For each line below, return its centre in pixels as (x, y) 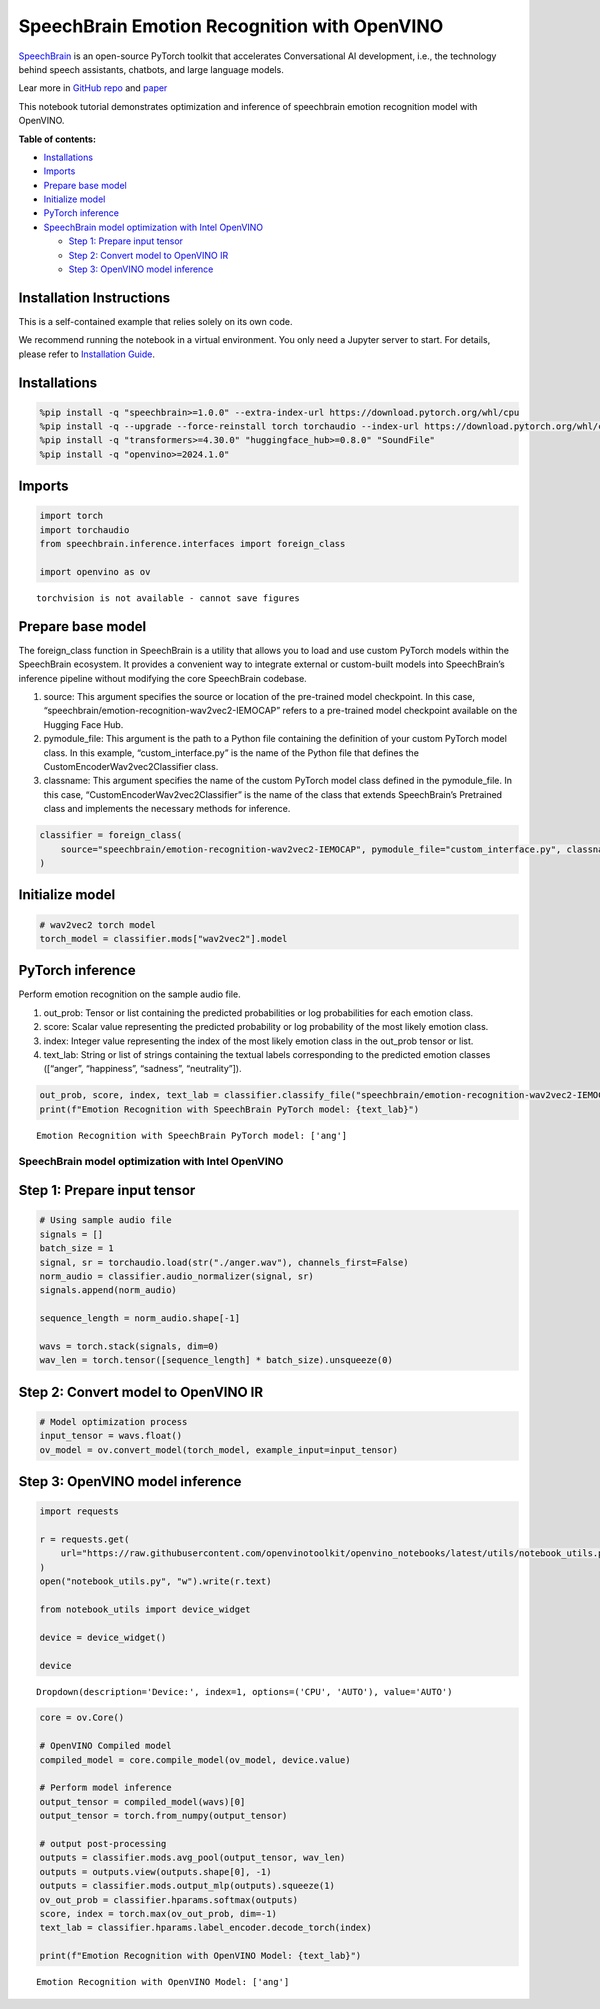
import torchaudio (84, 529)
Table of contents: (57, 139)
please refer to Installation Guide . (86, 354)
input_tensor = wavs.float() (111, 1436)
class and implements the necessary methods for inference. (167, 809)
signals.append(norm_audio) (108, 1290)
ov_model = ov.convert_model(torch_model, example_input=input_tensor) (219, 1449)
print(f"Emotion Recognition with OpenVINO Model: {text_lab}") (200, 1956)
